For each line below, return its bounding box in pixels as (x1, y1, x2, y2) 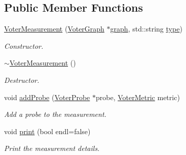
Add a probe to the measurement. (4, 109, 106, 119)
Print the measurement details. (4, 143, 100, 153)
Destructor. (4, 74, 40, 85)
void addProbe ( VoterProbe (4, 91, 90, 102)
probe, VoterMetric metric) (96, 91, 180, 102)
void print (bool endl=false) (4, 126, 91, 136)
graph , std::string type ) (110, 23, 182, 34)
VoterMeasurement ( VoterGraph (4, 23, 104, 34)
